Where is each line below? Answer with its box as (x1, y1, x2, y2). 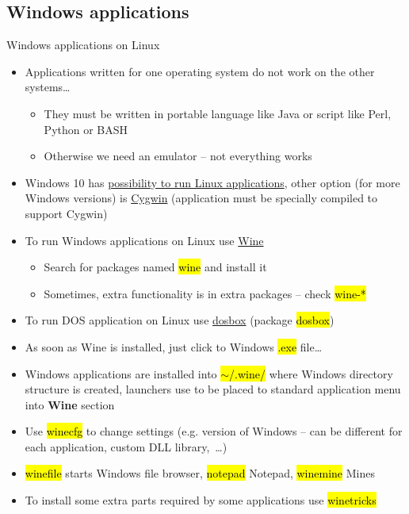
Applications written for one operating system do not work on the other (25, 63, 375, 79)
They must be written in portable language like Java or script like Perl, (44, 105, 392, 121)
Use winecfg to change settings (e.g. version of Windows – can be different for (25, 423, 403, 439)
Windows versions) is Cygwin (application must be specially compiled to (25, 190, 378, 206)
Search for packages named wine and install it (44, 259, 267, 275)
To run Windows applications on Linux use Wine (25, 232, 264, 248)
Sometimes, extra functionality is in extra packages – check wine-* (44, 285, 366, 301)
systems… (25, 79, 71, 95)
